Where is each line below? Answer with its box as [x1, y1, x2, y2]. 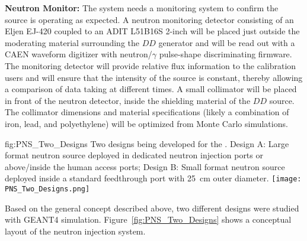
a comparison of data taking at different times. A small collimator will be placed [5, 83, 297, 95]
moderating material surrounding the [5, 36, 139, 48]
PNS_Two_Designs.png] [5, 184, 90, 193]
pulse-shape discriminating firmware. [159, 48, 292, 60]
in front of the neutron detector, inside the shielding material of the [5, 94, 251, 106]
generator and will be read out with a [158, 36, 295, 48]
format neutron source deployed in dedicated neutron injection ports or [5, 149, 263, 161]
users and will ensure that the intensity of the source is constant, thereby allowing [5, 71, 303, 83]
